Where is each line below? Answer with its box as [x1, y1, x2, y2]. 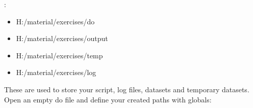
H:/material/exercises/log [16, 67, 96, 78]
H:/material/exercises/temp [16, 50, 103, 60]
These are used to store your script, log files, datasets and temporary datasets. [4, 84, 249, 94]
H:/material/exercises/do [16, 16, 95, 26]
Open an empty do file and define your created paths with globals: [4, 94, 212, 104]
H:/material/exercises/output [16, 33, 108, 44]
